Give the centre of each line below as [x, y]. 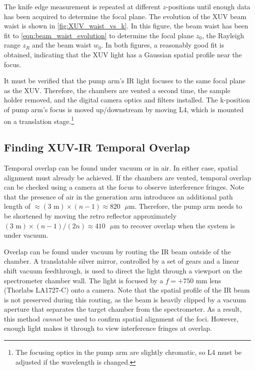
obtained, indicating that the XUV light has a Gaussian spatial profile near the [123, 54]
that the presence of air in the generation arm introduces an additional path [118, 196]
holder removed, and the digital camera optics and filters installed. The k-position [127, 100]
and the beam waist [62, 45]
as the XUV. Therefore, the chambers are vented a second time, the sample [117, 90]
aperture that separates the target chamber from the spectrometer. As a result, [123, 309]
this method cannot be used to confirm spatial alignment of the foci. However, [121, 318]
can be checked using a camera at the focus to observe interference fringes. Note [124, 187]
